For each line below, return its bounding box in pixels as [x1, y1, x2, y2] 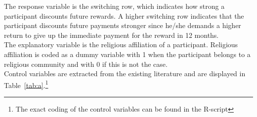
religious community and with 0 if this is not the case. [4, 58, 168, 69]
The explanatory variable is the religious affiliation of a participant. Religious [4, 39, 238, 50]
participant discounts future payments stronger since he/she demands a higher [4, 20, 241, 30]
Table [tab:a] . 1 [4, 78, 48, 90]
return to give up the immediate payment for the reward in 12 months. [4, 29, 219, 40]
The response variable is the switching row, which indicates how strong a [4, 1, 225, 11]
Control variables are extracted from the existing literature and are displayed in [4, 68, 246, 79]
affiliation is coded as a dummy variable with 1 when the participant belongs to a [4, 49, 251, 59]
